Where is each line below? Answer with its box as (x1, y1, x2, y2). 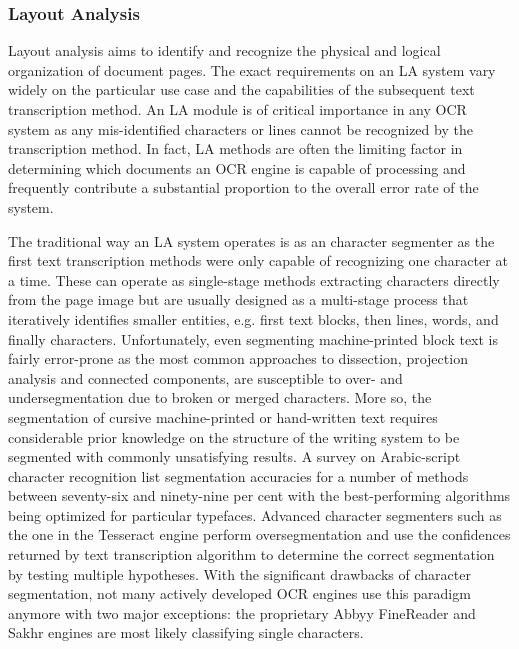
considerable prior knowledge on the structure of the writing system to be (8, 426, 460, 447)
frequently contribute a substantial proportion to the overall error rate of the (8, 177, 479, 198)
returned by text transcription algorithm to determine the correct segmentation (8, 544, 495, 565)
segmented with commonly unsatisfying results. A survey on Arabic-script (8, 446, 461, 467)
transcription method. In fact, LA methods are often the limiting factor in (8, 138, 463, 159)
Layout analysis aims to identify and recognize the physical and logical (8, 40, 441, 61)
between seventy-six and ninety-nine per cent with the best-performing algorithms (8, 485, 511, 506)
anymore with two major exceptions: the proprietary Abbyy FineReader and (8, 602, 476, 623)
